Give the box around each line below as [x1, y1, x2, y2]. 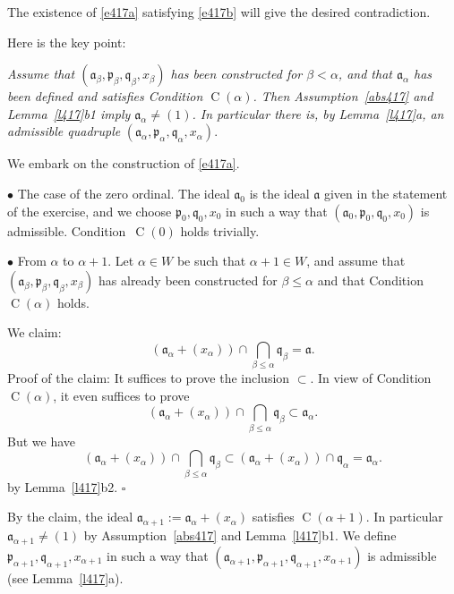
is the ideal [249, 183, 310, 202]
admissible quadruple [7, 122, 121, 140]
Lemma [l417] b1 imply [7, 104, 131, 123]
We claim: [7, 323, 62, 342]
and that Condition [317, 270, 424, 289]
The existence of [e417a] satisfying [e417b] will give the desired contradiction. [7, 3, 431, 21]
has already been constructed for [99, 270, 278, 289]
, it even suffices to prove [53, 386, 190, 404]
